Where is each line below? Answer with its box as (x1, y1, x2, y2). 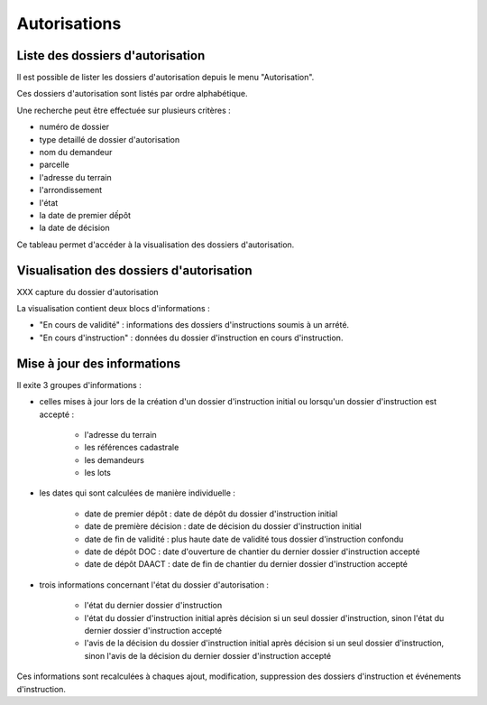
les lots (84, 468, 112, 478)
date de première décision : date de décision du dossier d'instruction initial (84, 521, 363, 532)
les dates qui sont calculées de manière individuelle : (39, 487, 236, 498)
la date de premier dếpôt (39, 209, 131, 220)
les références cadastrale (84, 442, 179, 453)
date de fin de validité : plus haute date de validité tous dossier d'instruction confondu (84, 533, 404, 544)
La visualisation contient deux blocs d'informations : (16, 303, 211, 314)
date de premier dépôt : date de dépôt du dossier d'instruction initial (84, 508, 338, 519)
